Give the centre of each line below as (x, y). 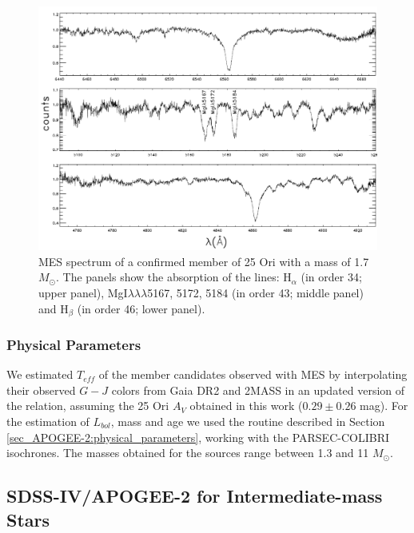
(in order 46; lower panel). (141, 308)
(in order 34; (331, 277)
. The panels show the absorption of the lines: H (174, 277)
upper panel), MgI (83, 292)
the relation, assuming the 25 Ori (88, 406)
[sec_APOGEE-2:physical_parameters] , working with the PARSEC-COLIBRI (198, 437)
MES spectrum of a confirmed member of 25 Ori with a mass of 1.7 (204, 261)
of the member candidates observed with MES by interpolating (253, 374)
